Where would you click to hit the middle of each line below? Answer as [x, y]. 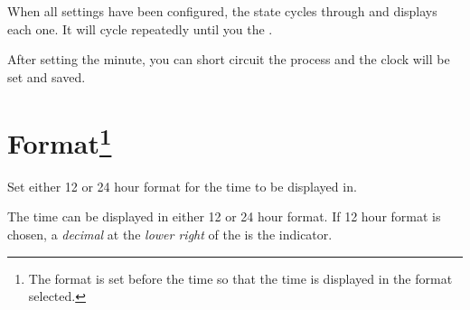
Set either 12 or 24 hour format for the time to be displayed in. [182, 186]
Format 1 [60, 141]
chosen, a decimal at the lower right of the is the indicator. [170, 235]
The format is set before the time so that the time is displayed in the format [240, 278]
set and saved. [47, 76]
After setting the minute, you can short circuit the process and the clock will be [229, 59]
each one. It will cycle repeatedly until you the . [140, 28]
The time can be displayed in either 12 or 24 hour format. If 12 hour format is [224, 216]
